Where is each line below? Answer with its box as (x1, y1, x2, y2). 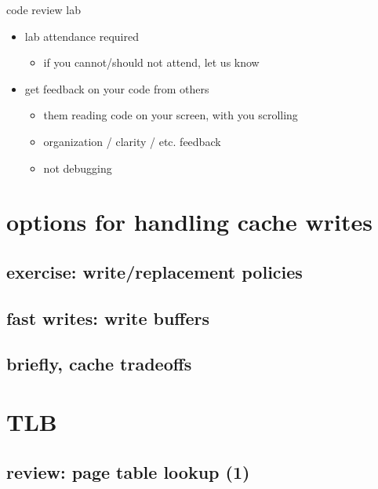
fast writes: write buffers (6, 305, 209, 330)
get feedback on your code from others (24, 80, 209, 97)
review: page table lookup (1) (6, 459, 250, 484)
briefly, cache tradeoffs (6, 352, 192, 376)
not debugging (43, 159, 112, 176)
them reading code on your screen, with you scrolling (43, 107, 298, 123)
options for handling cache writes (6, 206, 373, 238)
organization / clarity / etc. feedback (43, 133, 221, 149)
